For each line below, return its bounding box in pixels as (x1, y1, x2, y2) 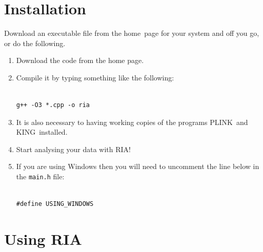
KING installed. (16, 127, 68, 137)
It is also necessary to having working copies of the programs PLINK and (16, 116, 248, 127)
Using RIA (4, 228, 82, 249)
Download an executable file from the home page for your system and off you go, (4, 28, 259, 38)
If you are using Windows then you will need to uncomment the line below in (16, 161, 259, 172)
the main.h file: (16, 171, 65, 182)
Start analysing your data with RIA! (16, 143, 131, 154)
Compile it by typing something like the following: (16, 72, 174, 82)
